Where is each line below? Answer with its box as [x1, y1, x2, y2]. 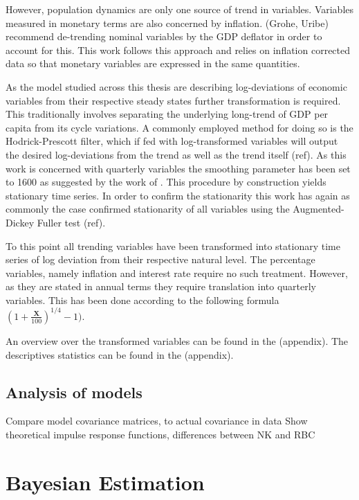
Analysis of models [6, 381, 142, 402]
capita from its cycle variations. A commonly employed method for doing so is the [6, 120, 353, 134]
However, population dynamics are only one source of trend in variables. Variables [6, 2, 354, 16]
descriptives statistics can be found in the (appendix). [6, 347, 234, 361]
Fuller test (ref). [37, 215, 106, 229]
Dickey [6, 215, 35, 229]
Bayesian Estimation [6, 467, 205, 496]
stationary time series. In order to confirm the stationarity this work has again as [6, 188, 350, 202]
